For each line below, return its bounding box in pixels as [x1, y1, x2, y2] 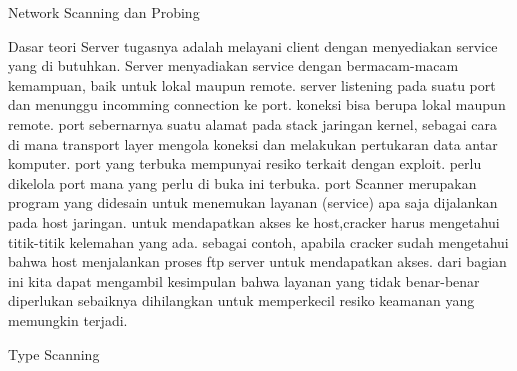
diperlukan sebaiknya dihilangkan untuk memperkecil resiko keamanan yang [8, 290, 475, 311]
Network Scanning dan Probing [8, 2, 200, 22]
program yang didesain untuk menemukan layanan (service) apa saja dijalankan [8, 192, 498, 213]
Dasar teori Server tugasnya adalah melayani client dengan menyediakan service [8, 35, 498, 56]
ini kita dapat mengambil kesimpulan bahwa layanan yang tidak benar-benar [8, 270, 480, 291]
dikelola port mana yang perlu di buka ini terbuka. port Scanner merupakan [8, 172, 477, 193]
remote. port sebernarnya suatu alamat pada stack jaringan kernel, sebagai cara [8, 113, 498, 134]
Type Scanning [8, 343, 100, 364]
